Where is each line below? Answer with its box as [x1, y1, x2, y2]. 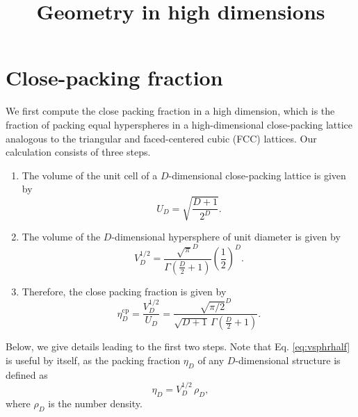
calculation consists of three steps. [6, 145, 151, 159]
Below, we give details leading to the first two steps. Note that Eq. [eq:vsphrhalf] [6, 339, 350, 354]
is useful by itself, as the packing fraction [6, 352, 181, 367]
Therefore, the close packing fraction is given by [22, 284, 227, 298]
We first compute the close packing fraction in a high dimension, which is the [6, 104, 335, 118]
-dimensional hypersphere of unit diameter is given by [111, 229, 341, 244]
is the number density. [48, 395, 143, 410]
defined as [6, 367, 48, 382]
